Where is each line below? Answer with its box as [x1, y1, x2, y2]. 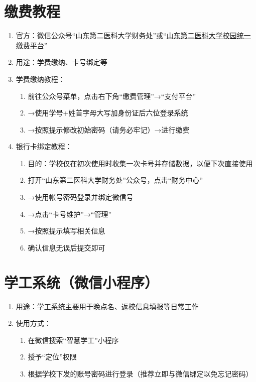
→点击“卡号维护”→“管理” [28, 208, 112, 219]
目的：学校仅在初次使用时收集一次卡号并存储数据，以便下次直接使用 [28, 158, 253, 168]
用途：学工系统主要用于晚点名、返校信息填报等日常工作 [16, 301, 199, 311]
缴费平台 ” [16, 40, 48, 50]
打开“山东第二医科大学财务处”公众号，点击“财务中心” [28, 175, 203, 185]
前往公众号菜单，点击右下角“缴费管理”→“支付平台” [28, 90, 196, 101]
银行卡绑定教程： [16, 141, 72, 152]
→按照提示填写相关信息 [28, 225, 105, 236]
